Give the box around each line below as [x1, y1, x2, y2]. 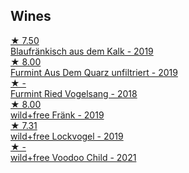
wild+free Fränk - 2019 [10, 109, 105, 121]
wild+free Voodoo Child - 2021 [10, 151, 137, 163]
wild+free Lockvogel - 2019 [10, 130, 124, 142]
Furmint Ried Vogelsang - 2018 [10, 87, 138, 99]
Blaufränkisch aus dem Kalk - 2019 [10, 45, 154, 57]
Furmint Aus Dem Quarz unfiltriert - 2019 [10, 66, 178, 78]
